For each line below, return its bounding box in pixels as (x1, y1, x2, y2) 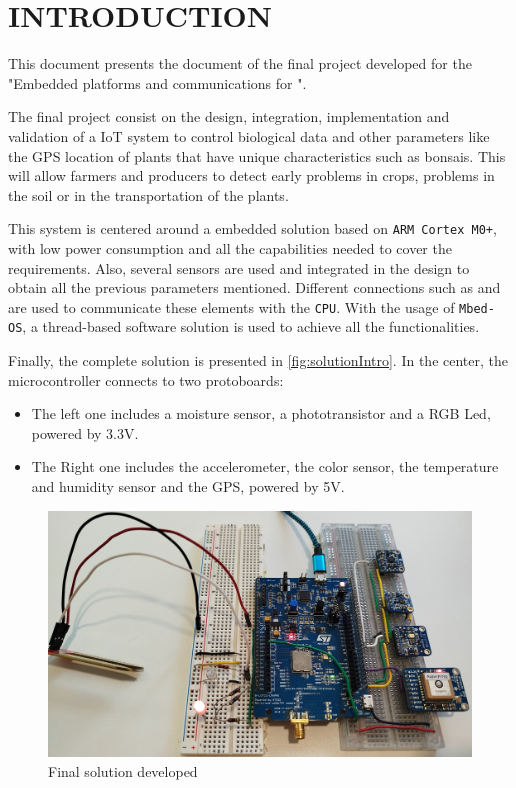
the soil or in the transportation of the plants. (8, 184, 289, 205)
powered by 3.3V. (31, 422, 139, 443)
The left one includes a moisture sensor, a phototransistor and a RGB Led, (31, 403, 491, 424)
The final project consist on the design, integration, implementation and (8, 106, 450, 127)
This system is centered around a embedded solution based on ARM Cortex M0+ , (8, 218, 497, 239)
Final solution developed (48, 760, 198, 781)
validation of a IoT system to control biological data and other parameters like (8, 125, 490, 146)
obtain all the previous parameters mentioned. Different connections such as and (8, 277, 501, 298)
